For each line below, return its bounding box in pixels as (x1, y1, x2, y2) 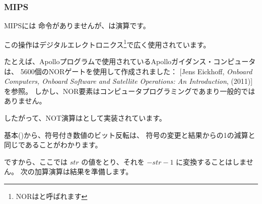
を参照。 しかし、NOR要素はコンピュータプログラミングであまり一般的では (4, 85, 255, 96)
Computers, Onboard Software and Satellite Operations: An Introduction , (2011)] (4, 76, 253, 86)
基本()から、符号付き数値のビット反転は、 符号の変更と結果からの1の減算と (4, 129, 255, 140)
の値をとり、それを (81, 156, 145, 167)
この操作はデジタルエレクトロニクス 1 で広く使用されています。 (4, 37, 211, 49)
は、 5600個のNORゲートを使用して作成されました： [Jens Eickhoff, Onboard (4, 66, 252, 76)
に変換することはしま (176, 156, 246, 167)
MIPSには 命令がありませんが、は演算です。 (4, 20, 150, 31)
